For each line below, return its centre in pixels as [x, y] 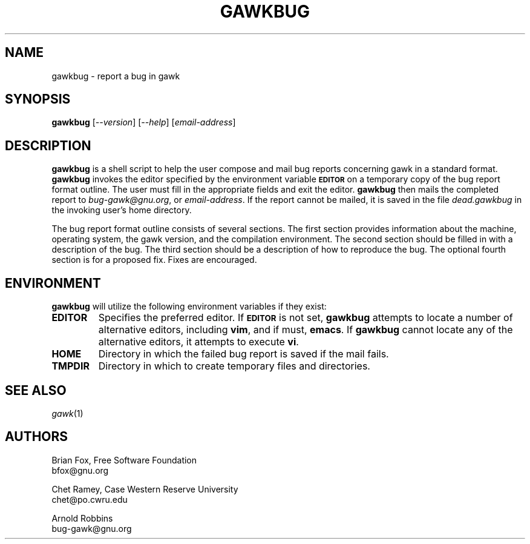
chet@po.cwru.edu [90, 499]
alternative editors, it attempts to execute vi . [198, 342]
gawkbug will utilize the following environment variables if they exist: [189, 307]
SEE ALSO [36, 390]
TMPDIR [70, 366]
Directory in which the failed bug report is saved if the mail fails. [244, 354]
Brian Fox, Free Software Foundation [124, 460]
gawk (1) [67, 413]
